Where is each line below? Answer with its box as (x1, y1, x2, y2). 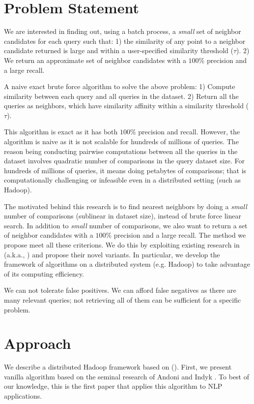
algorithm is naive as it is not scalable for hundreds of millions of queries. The (4, 136, 239, 147)
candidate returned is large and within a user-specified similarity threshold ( (4, 45, 233, 56)
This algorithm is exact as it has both (4, 126, 118, 137)
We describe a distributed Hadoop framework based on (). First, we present (4, 362, 232, 372)
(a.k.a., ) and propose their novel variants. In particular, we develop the (4, 249, 220, 259)
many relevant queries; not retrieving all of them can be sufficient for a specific (4, 294, 241, 305)
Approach (4, 333, 71, 353)
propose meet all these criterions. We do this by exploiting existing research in (4, 240, 240, 249)
